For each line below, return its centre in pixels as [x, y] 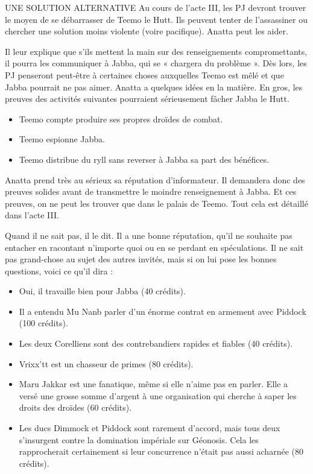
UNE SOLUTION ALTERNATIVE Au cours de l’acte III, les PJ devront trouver [156, 7]
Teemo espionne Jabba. [62, 139]
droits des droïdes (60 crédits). [75, 407]
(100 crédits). [43, 323]
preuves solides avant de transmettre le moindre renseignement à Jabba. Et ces [151, 191]
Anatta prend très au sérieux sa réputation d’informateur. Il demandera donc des [155, 179]
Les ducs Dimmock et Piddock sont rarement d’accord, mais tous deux [150, 428]
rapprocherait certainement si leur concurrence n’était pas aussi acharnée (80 [161, 451]
